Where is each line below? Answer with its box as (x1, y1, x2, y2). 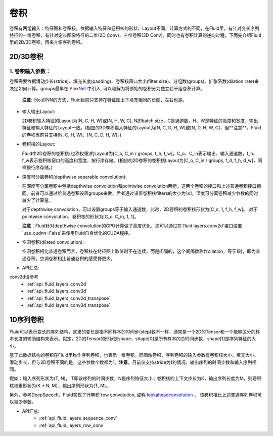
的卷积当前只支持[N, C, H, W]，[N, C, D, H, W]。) (22, 132, 121, 138)
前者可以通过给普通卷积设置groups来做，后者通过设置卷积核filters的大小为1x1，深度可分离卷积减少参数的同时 (30, 190, 258, 196)
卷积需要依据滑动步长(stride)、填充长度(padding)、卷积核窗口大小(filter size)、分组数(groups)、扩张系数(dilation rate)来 (9, 78, 259, 84)
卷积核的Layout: (22, 141, 56, 147)
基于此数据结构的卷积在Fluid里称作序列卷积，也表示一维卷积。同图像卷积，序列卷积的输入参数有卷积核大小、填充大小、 (9, 352, 259, 358)
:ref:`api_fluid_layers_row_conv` (39, 422, 105, 428)
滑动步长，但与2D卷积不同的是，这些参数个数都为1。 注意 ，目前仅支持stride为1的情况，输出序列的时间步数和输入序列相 (9, 359, 257, 365)
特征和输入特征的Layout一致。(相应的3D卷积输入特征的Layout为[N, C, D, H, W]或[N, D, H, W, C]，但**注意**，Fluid (22, 125, 261, 131)
